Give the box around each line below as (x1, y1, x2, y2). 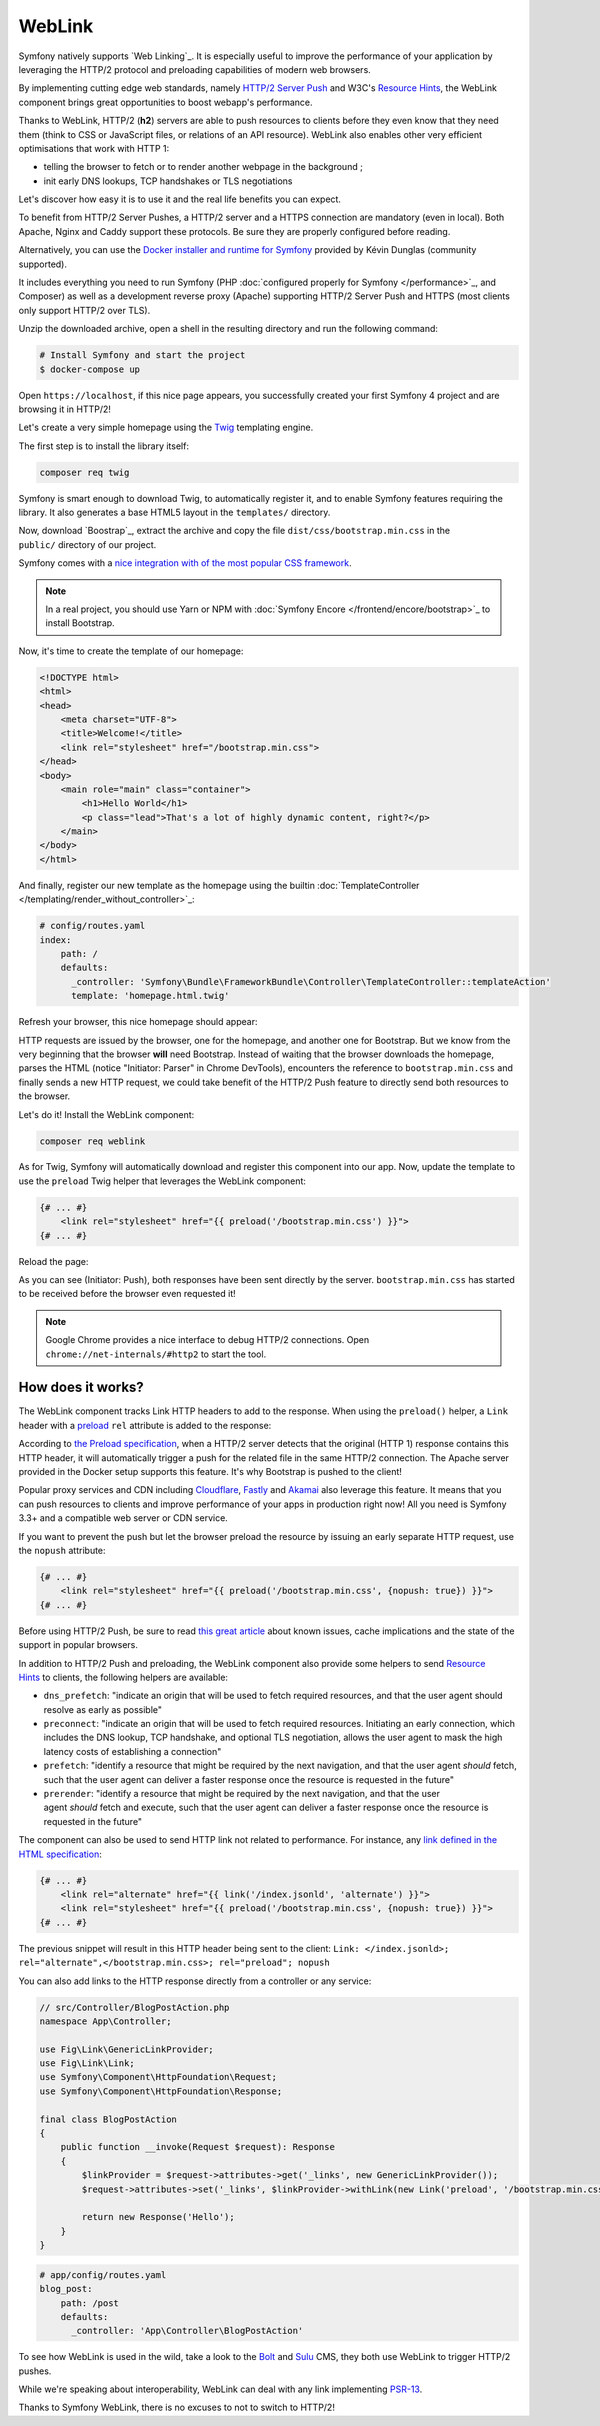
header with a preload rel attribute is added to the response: (18, 1419, 272, 1431)
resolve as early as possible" (43, 1703, 163, 1715)
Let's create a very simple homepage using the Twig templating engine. (18, 421, 314, 434)
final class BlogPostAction (39, 2113, 177, 2125)
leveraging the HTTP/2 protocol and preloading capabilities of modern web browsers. (18, 63, 372, 75)
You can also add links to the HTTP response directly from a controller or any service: (18, 1975, 372, 1987)
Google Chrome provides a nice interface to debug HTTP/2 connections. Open (45, 1334, 370, 1346)
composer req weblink (39, 1135, 146, 1147)
